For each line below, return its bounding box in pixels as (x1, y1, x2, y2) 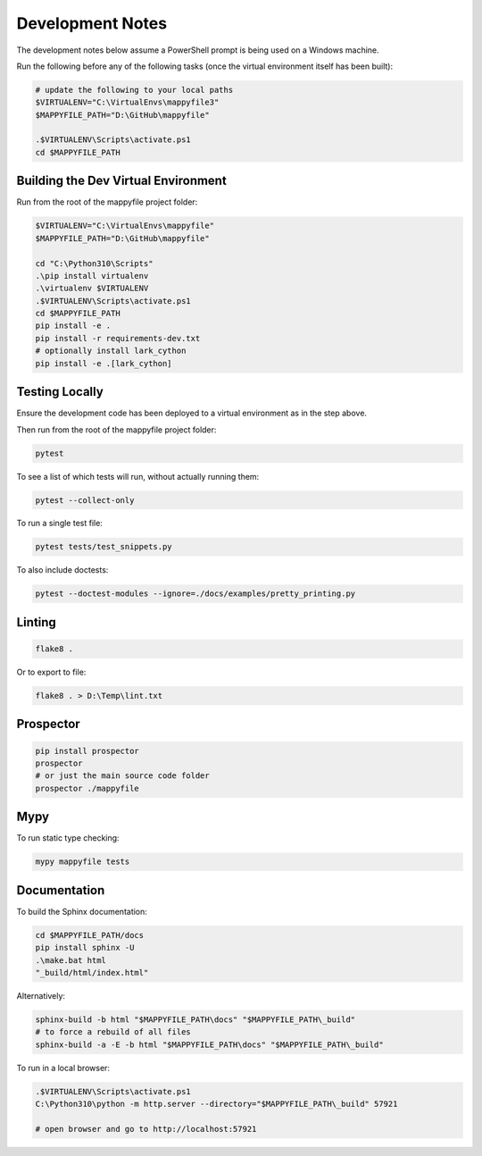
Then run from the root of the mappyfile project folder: (16, 424, 217, 435)
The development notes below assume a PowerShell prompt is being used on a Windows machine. (16, 45, 379, 55)
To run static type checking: (16, 833, 120, 843)
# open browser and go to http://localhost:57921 (35, 1124, 257, 1134)
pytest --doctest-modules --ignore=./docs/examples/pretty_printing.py (35, 589, 356, 599)
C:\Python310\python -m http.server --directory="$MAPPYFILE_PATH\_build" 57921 (35, 1099, 398, 1110)
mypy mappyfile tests (35, 857, 130, 867)
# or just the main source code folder (35, 771, 210, 781)
